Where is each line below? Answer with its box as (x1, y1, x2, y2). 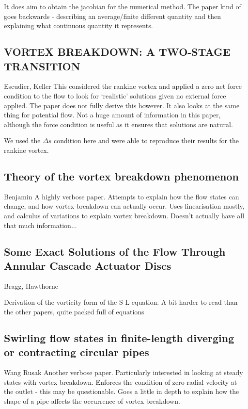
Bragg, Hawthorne (4, 280, 58, 291)
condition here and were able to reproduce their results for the (54, 135, 239, 146)
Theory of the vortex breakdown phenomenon (4, 168, 239, 183)
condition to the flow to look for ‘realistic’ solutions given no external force (4, 90, 226, 100)
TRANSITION (4, 58, 80, 73)
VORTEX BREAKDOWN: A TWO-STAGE (4, 44, 231, 59)
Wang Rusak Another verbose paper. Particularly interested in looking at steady (4, 367, 243, 377)
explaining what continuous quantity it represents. (4, 20, 153, 31)
